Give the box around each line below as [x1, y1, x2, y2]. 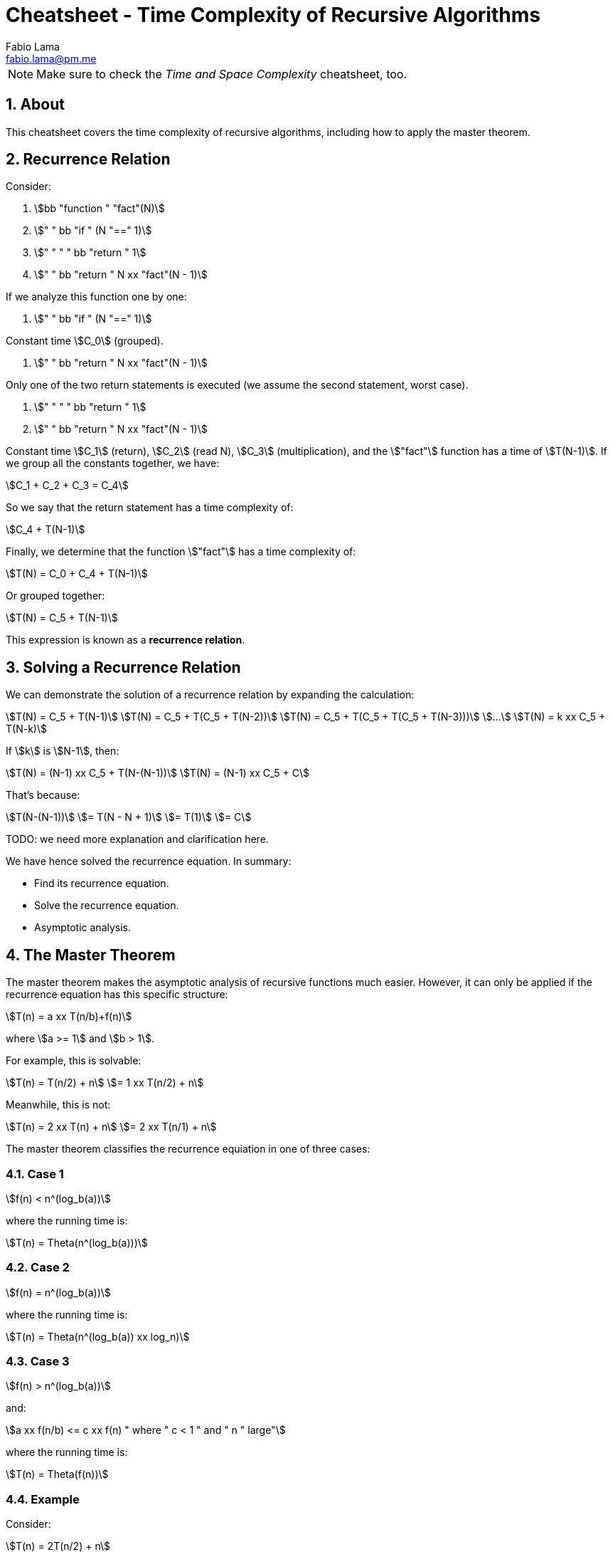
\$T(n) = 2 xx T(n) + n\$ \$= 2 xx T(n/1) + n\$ [6, 1121, 217, 1133]
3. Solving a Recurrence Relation [6, 658, 241, 676]
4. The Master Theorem [6, 945, 176, 964]
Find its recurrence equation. [34, 877, 169, 890]
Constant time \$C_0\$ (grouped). [6, 335, 164, 347]
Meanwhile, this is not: [6, 1099, 111, 1111]
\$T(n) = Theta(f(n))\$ [6, 1468, 109, 1481]
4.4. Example [6, 1491, 80, 1506]
